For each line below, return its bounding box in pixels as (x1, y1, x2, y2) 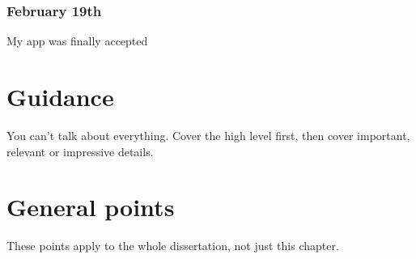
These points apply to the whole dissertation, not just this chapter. (6, 237, 339, 254)
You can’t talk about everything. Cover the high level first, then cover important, (6, 126, 410, 143)
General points (6, 190, 175, 223)
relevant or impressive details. (6, 142, 154, 159)
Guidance (6, 80, 114, 113)
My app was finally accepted (6, 32, 148, 49)
